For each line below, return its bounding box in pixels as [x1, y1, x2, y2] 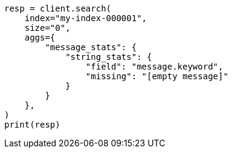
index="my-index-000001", [24, 13, 147, 23]
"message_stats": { [45, 42, 137, 52]
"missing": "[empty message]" [85, 71, 228, 81]
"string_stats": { [65, 52, 152, 62]
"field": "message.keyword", [85, 62, 224, 71]
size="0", [24, 23, 71, 33]
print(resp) [4, 120, 60, 129]
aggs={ [24, 33, 56, 42]
